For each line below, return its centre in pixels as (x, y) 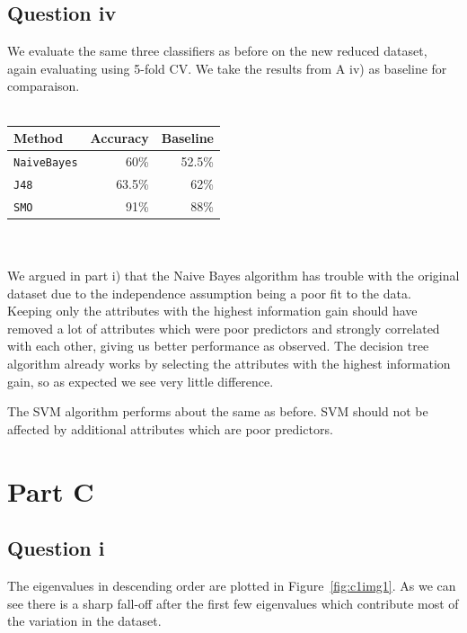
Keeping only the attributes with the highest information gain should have (212, 311)
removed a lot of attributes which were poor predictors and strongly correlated (224, 328)
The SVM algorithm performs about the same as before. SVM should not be (218, 411)
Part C (51, 490)
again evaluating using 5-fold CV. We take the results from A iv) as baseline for (227, 68)
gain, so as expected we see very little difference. (141, 381)
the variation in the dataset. (84, 621)
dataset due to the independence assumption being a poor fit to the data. (209, 293)
